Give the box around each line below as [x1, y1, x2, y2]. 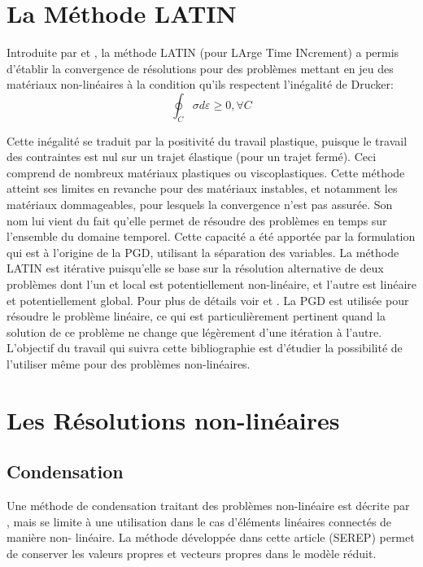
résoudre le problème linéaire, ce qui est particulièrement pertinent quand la [7, 307, 386, 325]
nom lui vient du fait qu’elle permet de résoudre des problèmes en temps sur [7, 212, 387, 229]
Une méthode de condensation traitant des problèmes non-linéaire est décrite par [7, 497, 410, 514]
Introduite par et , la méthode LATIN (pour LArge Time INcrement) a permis [7, 44, 399, 61]
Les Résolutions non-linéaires [7, 403, 340, 436]
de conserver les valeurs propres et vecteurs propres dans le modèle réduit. [7, 544, 377, 561]
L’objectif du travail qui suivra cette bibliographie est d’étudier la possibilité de [7, 339, 403, 356]
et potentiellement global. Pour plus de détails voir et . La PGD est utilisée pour [7, 291, 409, 308]
